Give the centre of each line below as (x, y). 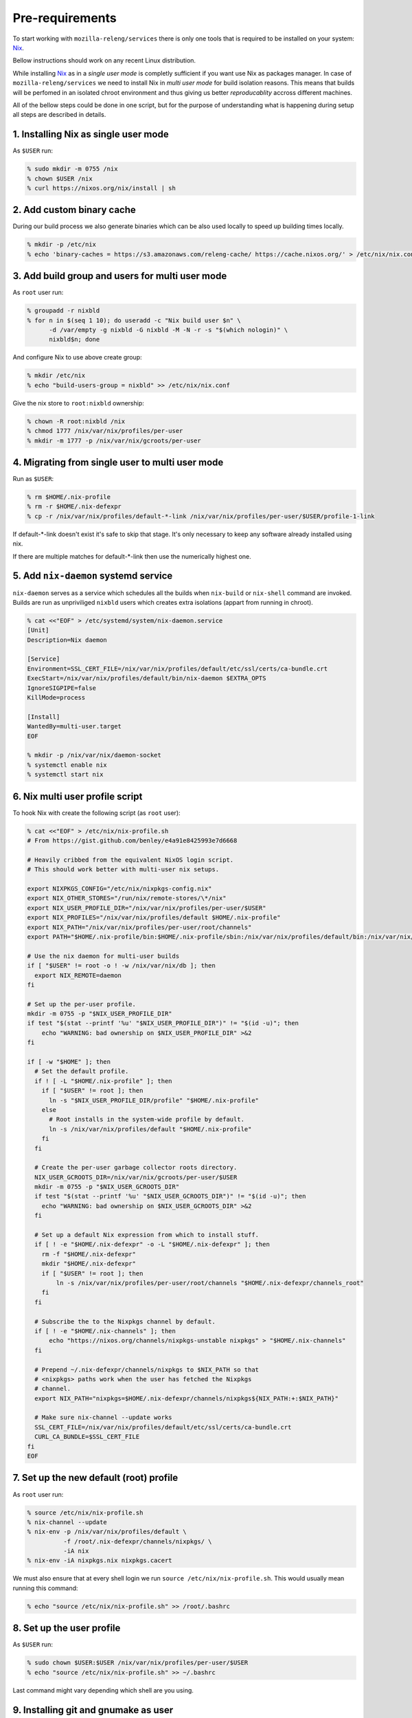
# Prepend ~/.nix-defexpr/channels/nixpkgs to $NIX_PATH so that (147, 1370)
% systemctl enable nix (67, 765)
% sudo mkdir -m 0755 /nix (72, 169)
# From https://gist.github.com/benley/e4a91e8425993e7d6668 (132, 841)
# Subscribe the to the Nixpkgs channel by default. (125, 1321)
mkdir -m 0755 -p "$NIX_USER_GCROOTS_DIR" (107, 1187)
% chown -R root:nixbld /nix (76, 421)
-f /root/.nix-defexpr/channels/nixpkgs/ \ (137, 1541)
